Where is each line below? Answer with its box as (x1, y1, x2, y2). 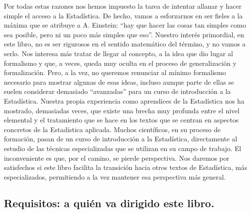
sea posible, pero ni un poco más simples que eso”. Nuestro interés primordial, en (4, 29, 244, 39)
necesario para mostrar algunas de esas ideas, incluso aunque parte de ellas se (4, 76, 234, 87)
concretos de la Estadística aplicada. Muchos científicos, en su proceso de (4, 124, 221, 134)
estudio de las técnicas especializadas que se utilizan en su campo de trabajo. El (4, 143, 241, 153)
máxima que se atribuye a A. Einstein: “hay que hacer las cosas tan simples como (4, 20, 246, 30)
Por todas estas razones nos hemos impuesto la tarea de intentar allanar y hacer (4, 1, 242, 11)
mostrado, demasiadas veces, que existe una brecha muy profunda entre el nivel (4, 105, 240, 115)
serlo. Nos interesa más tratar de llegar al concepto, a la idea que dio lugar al (4, 48, 234, 58)
